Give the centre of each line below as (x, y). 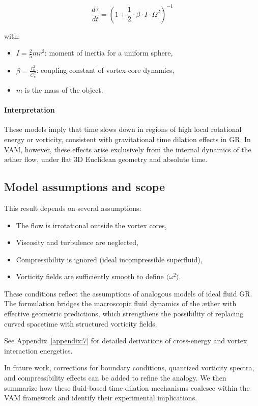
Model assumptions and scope (84, 187)
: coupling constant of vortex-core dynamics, (105, 70)
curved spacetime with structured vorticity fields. (81, 323)
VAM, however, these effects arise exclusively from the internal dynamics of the (128, 149)
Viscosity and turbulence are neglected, (77, 242)
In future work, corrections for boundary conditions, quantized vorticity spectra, (129, 368)
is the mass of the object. (64, 89)
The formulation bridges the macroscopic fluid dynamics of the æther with (120, 303)
